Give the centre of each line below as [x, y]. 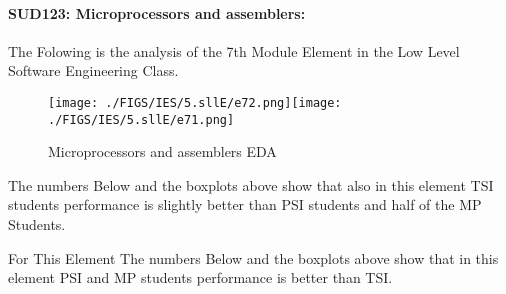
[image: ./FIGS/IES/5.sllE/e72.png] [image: [195, 102]
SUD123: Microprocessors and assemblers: [157, 12]
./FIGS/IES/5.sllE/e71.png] [141, 119]
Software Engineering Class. [93, 70]
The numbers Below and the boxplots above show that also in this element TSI [251, 184]
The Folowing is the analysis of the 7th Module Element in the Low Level [234, 50]
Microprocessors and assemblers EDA [162, 151]
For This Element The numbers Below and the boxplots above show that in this [253, 257]
